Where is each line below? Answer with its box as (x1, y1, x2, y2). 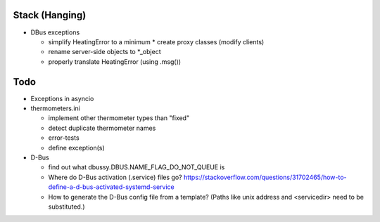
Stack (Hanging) (13, 9, 87, 21)
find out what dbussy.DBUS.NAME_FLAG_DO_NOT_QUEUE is (48, 163, 225, 171)
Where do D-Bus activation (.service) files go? (48, 173, 182, 181)
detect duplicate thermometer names (48, 124, 156, 132)
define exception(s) (48, 143, 105, 152)
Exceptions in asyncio (30, 94, 94, 103)
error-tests (48, 133, 80, 142)
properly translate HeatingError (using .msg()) (48, 57, 182, 66)
